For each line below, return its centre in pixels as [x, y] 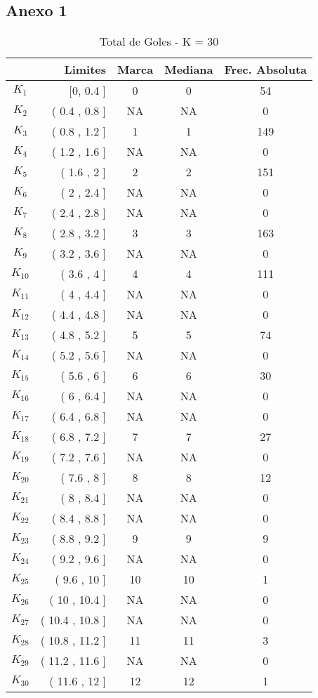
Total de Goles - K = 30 [159, 41]
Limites [85, 70]
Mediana [189, 70]
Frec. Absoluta [266, 70]
